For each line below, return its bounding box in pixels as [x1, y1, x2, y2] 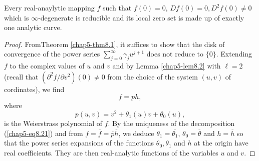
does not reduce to [146, 48, 204, 59]
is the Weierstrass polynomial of [4, 118, 102, 128]
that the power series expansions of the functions [4, 137, 154, 148]
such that [102, 2, 132, 12]
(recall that [4, 71, 39, 81]
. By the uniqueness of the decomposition [108, 118, 235, 128]
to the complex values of [10, 60, 85, 71]
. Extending [216, 48, 252, 59]
